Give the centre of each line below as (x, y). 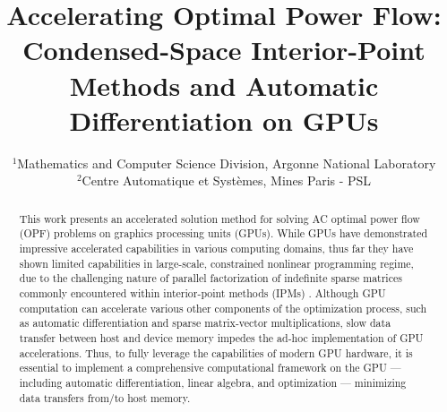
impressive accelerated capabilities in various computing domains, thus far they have (216, 248)
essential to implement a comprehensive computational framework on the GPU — (210, 368)
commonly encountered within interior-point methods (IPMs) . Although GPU (202, 292)
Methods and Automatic (224, 85)
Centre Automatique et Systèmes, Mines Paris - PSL (227, 180)
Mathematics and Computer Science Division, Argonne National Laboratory (227, 163)
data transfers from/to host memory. (105, 397)
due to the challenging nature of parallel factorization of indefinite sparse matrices (211, 278)
